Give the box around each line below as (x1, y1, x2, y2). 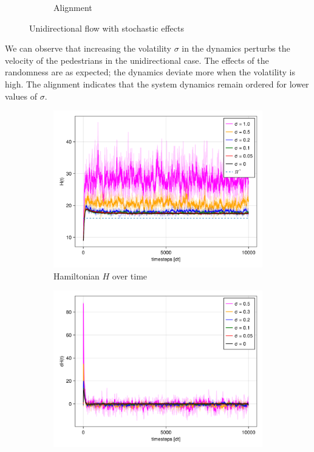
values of (5, 89, 37, 102)
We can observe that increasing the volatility (5, 42, 172, 55)
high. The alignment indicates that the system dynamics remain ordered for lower (5, 77, 309, 90)
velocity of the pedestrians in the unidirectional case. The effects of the (5, 53, 269, 66)
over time (112, 269, 148, 282)
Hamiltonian (53, 269, 100, 282)
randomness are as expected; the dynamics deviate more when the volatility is (5, 66, 296, 78)
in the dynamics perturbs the (182, 42, 290, 55)
